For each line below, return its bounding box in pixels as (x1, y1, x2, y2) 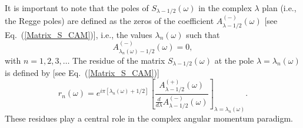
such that (186, 28, 220, 40)
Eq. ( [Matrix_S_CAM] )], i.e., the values (5, 28, 152, 40)
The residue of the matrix (72, 54, 165, 66)
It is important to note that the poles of (5, 2, 149, 13)
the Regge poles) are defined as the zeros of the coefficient (5, 15, 214, 27)
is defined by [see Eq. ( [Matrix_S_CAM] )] (5, 67, 159, 79)
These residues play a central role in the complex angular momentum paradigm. (5, 112, 294, 124)
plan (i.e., (262, 2, 297, 13)
